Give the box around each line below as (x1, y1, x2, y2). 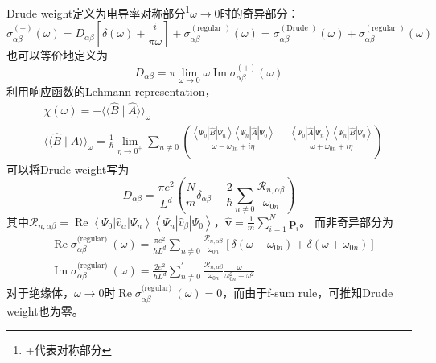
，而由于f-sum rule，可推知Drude (222, 284, 393, 301)
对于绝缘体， (6, 284, 74, 301)
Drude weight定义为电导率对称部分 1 (6, 2, 191, 21)
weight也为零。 (6, 302, 84, 319)
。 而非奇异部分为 (299, 212, 393, 229)
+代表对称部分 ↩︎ (25, 341, 112, 358)
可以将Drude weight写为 (6, 160, 130, 177)
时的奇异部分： (220, 4, 299, 21)
